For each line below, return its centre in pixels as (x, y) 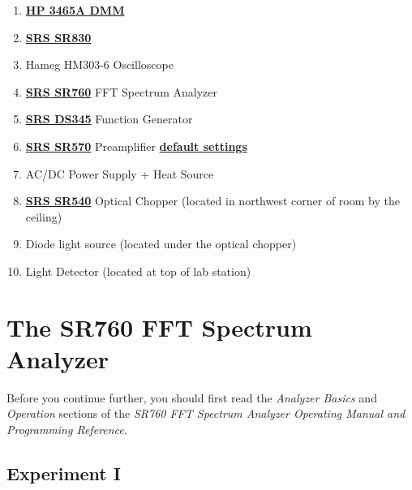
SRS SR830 (58, 37)
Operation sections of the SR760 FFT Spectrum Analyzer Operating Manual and (206, 413)
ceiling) (44, 216)
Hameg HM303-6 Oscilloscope (99, 64)
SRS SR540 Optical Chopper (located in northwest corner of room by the (212, 201)
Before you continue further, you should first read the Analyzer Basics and (192, 397)
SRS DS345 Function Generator (109, 119)
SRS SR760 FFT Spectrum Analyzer (121, 91)
